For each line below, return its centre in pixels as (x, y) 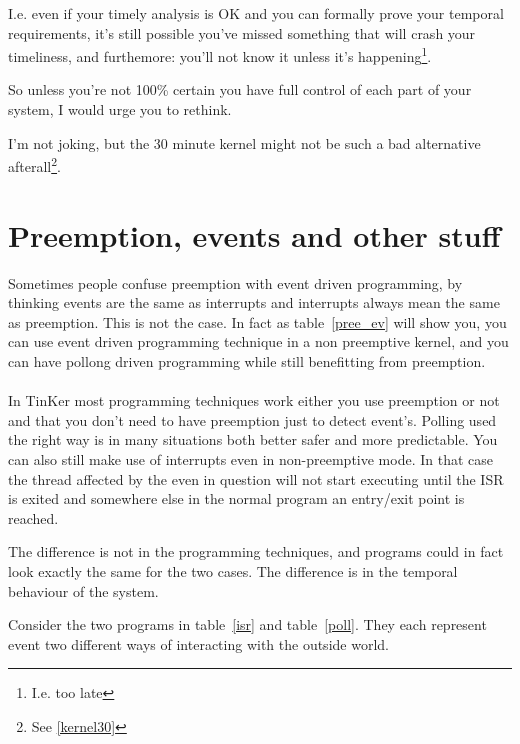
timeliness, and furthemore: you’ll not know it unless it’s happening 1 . (220, 54)
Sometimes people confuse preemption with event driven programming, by (235, 282)
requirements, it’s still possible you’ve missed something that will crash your (242, 32)
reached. (33, 517)
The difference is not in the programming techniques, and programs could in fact (256, 551)
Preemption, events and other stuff (254, 234)
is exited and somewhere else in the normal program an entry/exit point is (236, 498)
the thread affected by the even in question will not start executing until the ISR (256, 478)
